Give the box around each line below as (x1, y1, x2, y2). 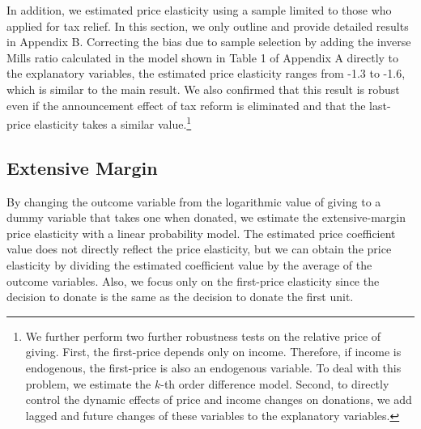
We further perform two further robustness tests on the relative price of (25, 327, 381, 344)
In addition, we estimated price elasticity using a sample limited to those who (6, 2, 392, 18)
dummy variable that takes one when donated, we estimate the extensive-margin (6, 209, 406, 226)
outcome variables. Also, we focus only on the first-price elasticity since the (6, 272, 380, 289)
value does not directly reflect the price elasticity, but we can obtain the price (6, 240, 392, 257)
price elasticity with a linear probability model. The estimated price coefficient (6, 224, 396, 241)
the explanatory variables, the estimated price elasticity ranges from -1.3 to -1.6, (6, 65, 406, 82)
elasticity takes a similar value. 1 (34, 113, 192, 132)
